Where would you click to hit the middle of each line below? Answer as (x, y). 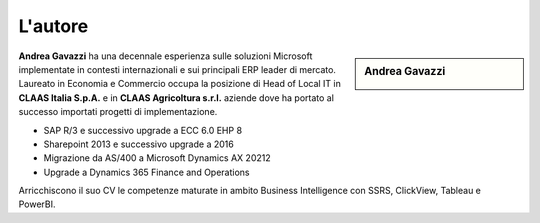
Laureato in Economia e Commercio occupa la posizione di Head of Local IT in (180, 84)
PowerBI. (37, 204)
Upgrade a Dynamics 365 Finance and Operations (146, 172)
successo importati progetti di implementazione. (118, 112)
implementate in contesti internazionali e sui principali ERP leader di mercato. (177, 69)
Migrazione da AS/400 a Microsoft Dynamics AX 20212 (157, 158)
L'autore (53, 26)
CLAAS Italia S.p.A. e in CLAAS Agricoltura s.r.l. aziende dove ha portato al (176, 97)
